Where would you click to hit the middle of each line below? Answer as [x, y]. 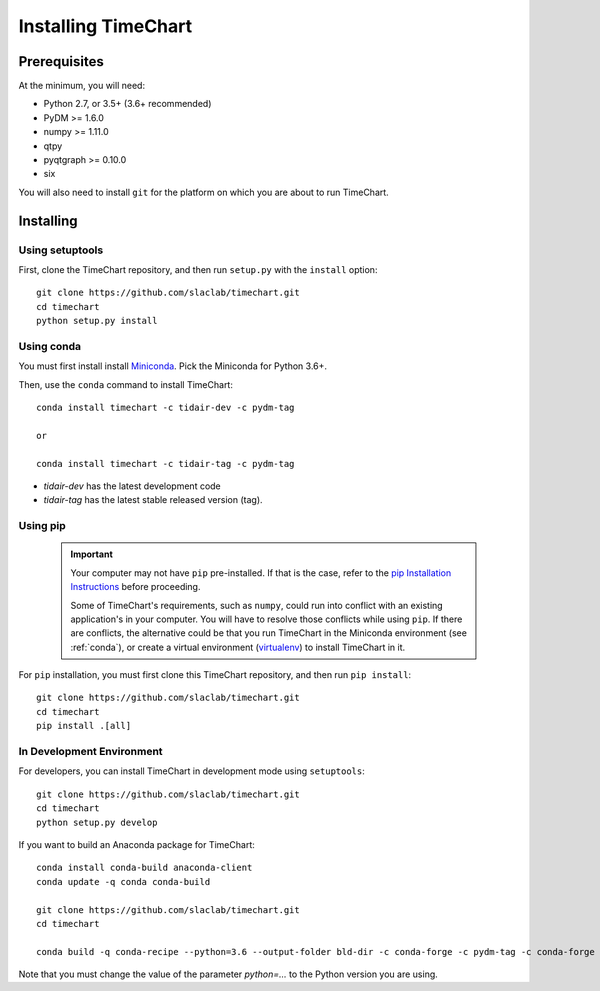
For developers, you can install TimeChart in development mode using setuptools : [191, 771]
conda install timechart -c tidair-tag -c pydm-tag [165, 463]
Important [92, 554]
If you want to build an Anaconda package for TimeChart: [136, 844]
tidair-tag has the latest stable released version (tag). [153, 500]
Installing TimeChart [105, 26]
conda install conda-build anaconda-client [144, 868]
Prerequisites [61, 61]
